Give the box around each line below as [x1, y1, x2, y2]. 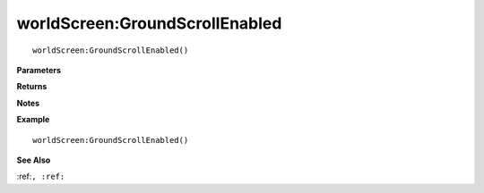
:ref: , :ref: [16, 171, 65, 182]
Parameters [16, 64, 62, 75]
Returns [16, 81, 48, 92]
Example [16, 114, 50, 125]
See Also [16, 155, 51, 165]
